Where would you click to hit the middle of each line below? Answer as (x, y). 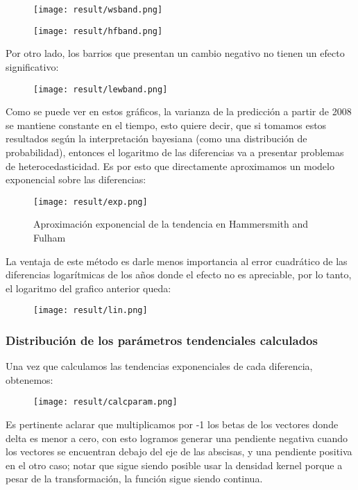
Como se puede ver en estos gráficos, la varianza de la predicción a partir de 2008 (179, 111)
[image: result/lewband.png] (101, 89)
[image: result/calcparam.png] (105, 402)
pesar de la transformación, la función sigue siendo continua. (134, 479)
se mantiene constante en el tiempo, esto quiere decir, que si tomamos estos (166, 125)
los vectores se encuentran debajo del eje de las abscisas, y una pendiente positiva (179, 451)
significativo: (32, 66)
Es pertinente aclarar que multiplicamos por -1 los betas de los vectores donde (172, 424)
